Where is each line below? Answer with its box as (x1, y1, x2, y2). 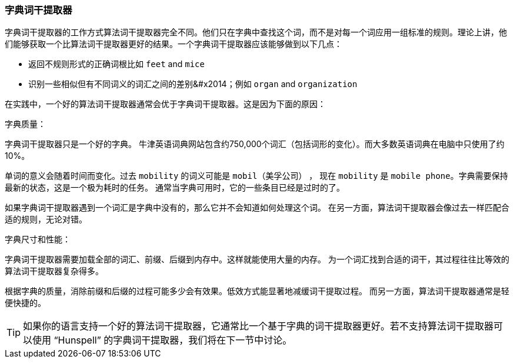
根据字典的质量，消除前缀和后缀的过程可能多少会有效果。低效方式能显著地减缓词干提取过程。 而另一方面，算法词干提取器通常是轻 (5, 286, 509, 297)
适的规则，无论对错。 (5, 214, 87, 225)
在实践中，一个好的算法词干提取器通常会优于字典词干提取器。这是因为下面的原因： (5, 99, 326, 109)
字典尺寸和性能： (5, 234, 71, 245)
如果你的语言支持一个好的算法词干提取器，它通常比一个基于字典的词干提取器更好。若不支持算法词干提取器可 (23, 320, 503, 332)
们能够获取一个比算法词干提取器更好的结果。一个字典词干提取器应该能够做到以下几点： (5, 39, 342, 49)
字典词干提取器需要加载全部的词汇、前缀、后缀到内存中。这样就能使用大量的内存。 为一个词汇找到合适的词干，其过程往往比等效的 (5, 254, 509, 265)
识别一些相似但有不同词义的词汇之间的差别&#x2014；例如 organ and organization (28, 79, 358, 89)
